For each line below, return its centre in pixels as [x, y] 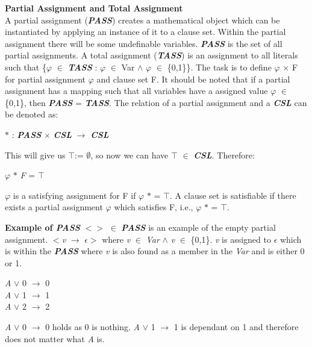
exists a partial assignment [54, 207]
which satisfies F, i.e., [154, 207]
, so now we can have [129, 155]
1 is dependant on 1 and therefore [236, 327]
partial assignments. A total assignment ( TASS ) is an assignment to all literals [151, 55]
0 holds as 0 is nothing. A [93, 327]
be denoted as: [32, 114]
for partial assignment [45, 79]
